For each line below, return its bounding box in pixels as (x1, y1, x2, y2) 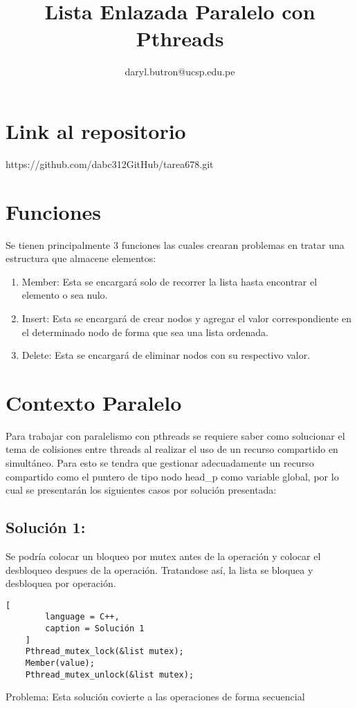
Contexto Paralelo (6, 388, 182, 416)
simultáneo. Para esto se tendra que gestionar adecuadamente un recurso (6, 456, 314, 470)
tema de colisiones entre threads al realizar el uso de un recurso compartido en (6, 442, 338, 456)
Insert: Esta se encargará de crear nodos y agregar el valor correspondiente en (21, 310, 351, 325)
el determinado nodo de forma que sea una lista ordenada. (21, 324, 268, 339)
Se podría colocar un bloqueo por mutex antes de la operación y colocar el (6, 549, 321, 563)
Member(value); (25, 658, 95, 669)
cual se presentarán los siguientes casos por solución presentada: (6, 483, 277, 497)
